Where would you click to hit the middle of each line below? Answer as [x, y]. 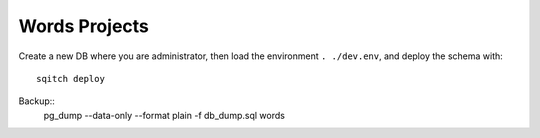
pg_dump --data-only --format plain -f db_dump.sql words [164, 115]
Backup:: [36, 101]
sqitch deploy [70, 78]
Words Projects [84, 26]
